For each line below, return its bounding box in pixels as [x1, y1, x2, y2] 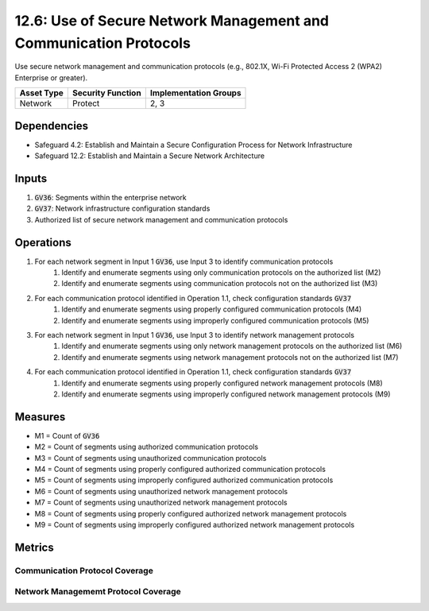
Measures [14, 410, 66, 423]
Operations [14, 235, 71, 249]
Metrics [14, 540, 55, 554]
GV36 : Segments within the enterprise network [34, 192, 187, 202]
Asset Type [19, 87, 64, 99]
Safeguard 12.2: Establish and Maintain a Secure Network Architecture [34, 151, 265, 160]
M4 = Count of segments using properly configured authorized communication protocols [34, 465, 326, 474]
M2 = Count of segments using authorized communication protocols [34, 442, 258, 452]
